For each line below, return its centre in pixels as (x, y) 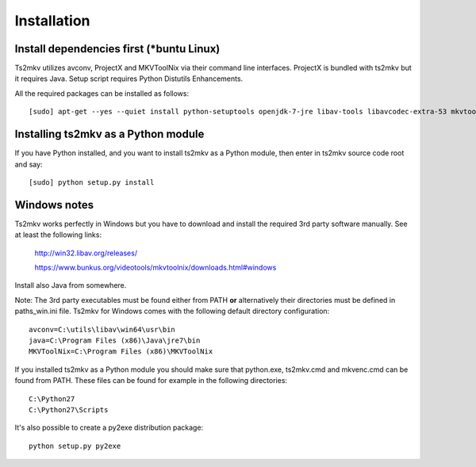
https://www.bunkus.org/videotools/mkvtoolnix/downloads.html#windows (155, 267)
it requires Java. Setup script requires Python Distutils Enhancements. (129, 78)
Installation (52, 21)
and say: (29, 164)
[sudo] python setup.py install (92, 182)
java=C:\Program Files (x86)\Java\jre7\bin (115, 340)
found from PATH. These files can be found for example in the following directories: (151, 381)
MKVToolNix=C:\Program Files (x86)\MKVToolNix (121, 352)
